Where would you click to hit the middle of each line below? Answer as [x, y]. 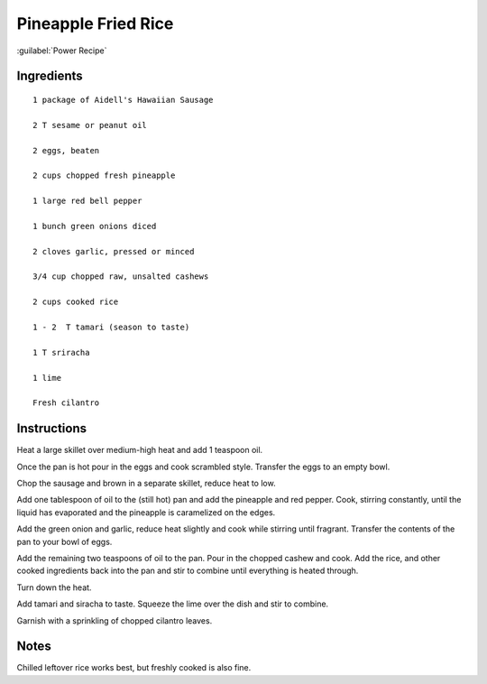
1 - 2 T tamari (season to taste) [111, 327]
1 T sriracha [61, 352]
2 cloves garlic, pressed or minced [114, 251]
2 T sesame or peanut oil [90, 125]
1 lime [47, 378]
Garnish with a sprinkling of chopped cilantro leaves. [115, 620]
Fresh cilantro [66, 403]
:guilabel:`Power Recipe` [62, 51]
